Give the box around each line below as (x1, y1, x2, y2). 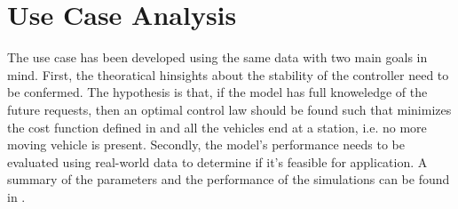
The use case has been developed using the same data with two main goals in (7, 48, 428, 67)
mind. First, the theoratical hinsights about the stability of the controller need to (7, 65, 449, 84)
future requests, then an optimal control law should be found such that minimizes (7, 100, 452, 118)
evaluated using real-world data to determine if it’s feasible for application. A (7, 152, 428, 171)
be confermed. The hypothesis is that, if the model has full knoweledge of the (7, 83, 428, 101)
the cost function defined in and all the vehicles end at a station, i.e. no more (7, 117, 427, 136)
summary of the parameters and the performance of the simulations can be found (7, 170, 450, 189)
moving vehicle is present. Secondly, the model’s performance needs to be (7, 135, 406, 154)
